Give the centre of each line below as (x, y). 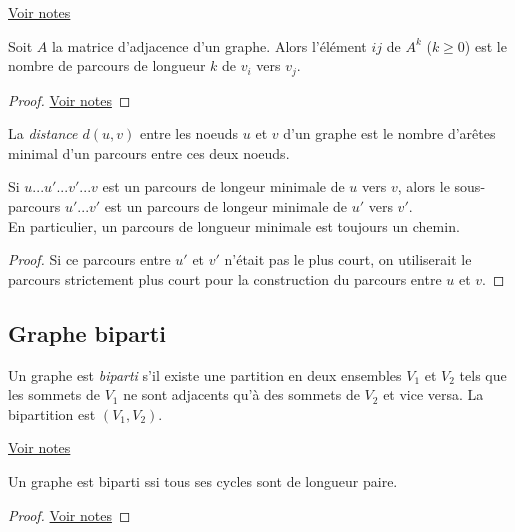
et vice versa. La (433, 394)
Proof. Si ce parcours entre (89, 259)
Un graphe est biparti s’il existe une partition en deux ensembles (205, 374)
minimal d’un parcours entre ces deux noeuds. (149, 152)
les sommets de (54, 394)
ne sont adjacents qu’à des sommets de (241, 394)
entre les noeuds (189, 133)
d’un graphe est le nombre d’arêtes (389, 133)
